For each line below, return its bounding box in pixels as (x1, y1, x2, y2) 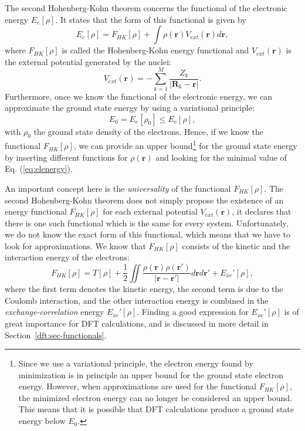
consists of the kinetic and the (182, 239, 290, 252)
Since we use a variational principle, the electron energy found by (18, 357, 253, 369)
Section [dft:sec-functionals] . (5, 328, 107, 341)
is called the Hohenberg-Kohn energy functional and (62, 44, 249, 56)
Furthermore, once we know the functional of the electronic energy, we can (5, 90, 273, 102)
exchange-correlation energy (5, 306, 104, 318)
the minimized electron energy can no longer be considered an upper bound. (18, 391, 292, 403)
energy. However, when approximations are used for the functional (18, 380, 256, 392)
